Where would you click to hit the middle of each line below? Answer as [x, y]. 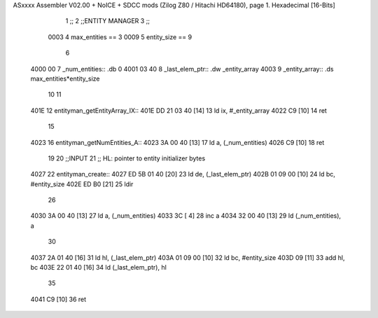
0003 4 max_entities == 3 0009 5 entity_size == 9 [120, 37]
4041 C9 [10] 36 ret [58, 299]
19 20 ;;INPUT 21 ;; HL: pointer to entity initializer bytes [127, 158]
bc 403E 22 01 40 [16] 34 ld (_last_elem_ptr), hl [99, 268]
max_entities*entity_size [65, 78]
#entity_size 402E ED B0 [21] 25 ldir [82, 184]
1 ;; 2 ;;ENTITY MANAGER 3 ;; [108, 21]
